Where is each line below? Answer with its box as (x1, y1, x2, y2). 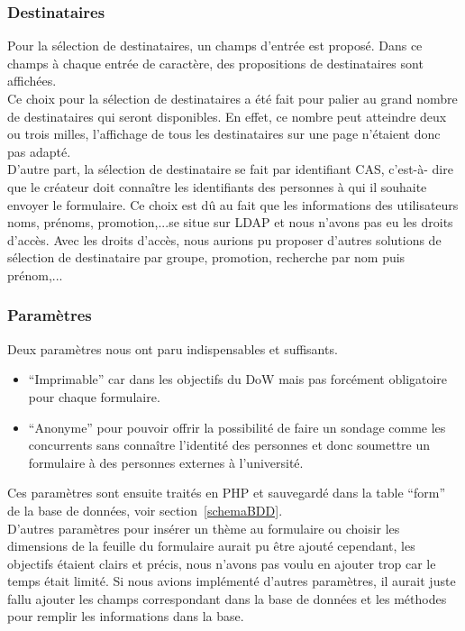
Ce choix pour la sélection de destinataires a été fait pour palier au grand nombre (7, 89, 458, 107)
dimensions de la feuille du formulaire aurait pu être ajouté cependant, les (7, 536, 415, 555)
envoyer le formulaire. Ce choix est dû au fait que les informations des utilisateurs (7, 195, 459, 214)
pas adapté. (7, 142, 71, 160)
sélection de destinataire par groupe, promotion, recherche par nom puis (7, 248, 406, 267)
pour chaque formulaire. (28, 387, 160, 406)
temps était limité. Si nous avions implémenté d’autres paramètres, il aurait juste (7, 572, 456, 590)
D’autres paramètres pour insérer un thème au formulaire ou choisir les (7, 518, 400, 537)
